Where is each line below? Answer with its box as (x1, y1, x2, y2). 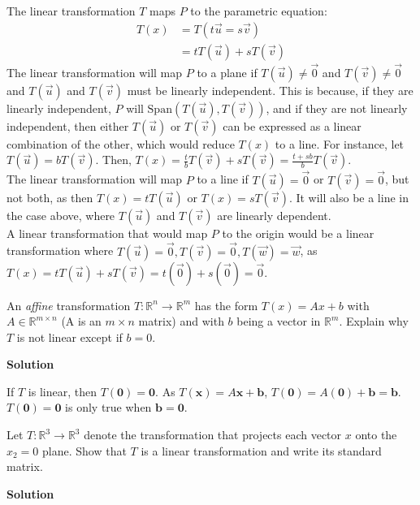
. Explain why (339, 313, 409, 330)
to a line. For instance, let (275, 135, 405, 152)
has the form (194, 296, 258, 313)
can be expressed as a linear (223, 117, 362, 134)
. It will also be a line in (288, 188, 409, 205)
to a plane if (197, 63, 258, 80)
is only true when (65, 399, 152, 416)
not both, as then (6, 188, 93, 205)
